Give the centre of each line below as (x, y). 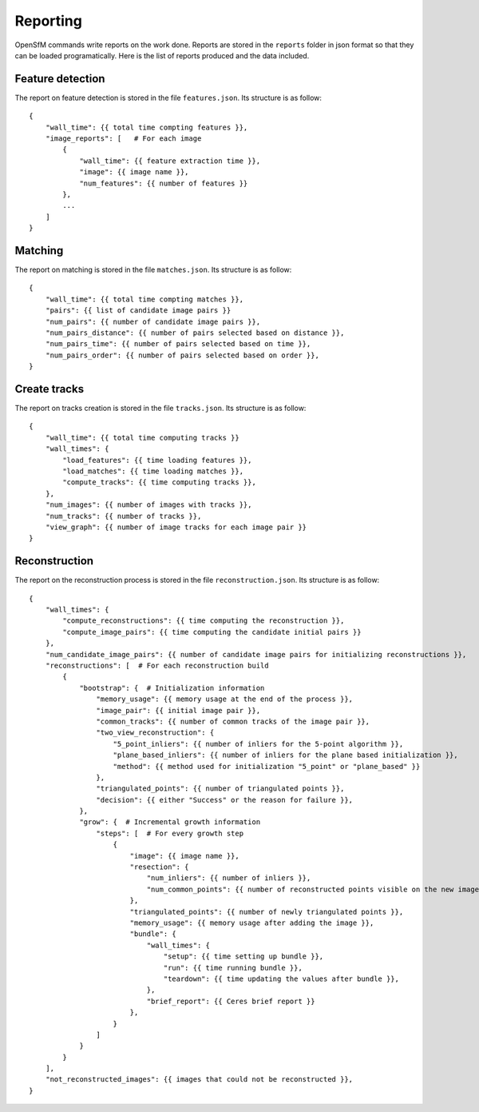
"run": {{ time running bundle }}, (233, 968)
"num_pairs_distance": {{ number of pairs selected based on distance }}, (195, 333)
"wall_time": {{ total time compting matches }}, (144, 299)
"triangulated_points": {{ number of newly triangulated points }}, (267, 912)
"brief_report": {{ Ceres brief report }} (231, 1001)
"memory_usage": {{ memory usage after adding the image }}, (252, 923)
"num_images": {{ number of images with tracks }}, (148, 505)
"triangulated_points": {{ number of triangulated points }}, (220, 789)
